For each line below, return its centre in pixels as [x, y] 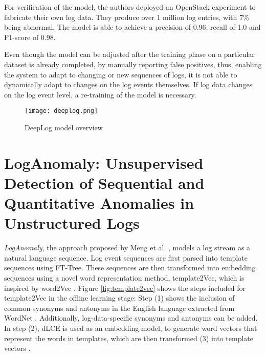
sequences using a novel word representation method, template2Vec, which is [124, 278]
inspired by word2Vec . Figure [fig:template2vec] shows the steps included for [125, 288]
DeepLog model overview [64, 127]
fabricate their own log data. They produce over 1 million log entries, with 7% [127, 17]
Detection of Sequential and [104, 182]
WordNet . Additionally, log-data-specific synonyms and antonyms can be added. [131, 318]
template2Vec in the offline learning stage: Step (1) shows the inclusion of [119, 298]
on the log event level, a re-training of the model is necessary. [100, 94]
